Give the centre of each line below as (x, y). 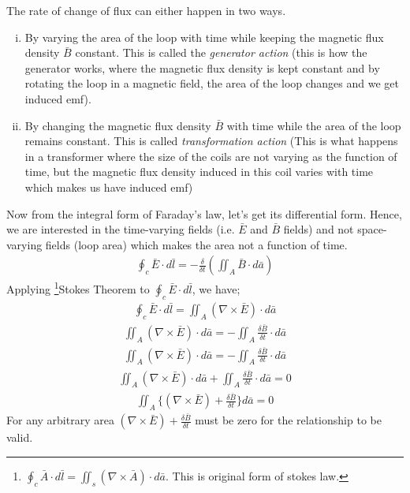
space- (372, 229)
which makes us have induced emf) (109, 187)
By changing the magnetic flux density (118, 125)
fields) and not (319, 229)
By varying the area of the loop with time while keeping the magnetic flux (204, 37)
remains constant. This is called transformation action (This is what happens (211, 141)
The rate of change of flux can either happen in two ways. (146, 10)
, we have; (216, 289)
